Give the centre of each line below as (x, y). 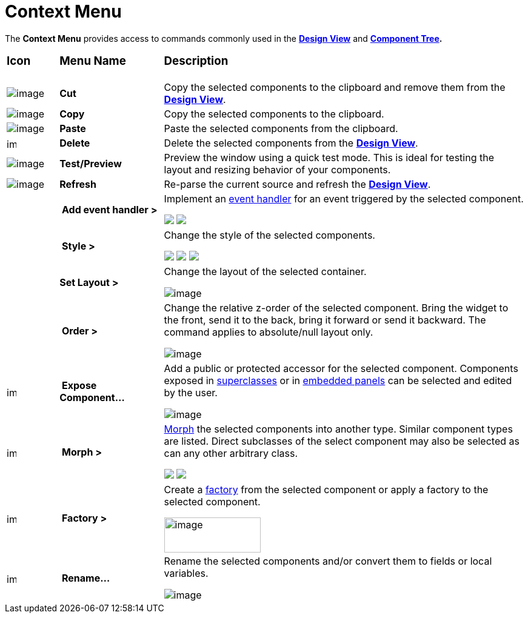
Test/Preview (91, 164)
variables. (186, 573)
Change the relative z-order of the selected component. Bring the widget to (336, 308)
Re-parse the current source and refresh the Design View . (297, 184)
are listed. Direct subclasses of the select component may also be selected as (342, 441)
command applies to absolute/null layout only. (269, 332)
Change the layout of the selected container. (265, 272)
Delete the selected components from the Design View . (291, 143)
